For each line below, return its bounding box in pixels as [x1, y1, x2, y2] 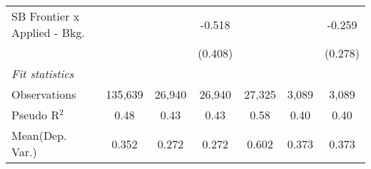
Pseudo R [11, 107, 60, 123]
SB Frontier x [11, 8, 80, 24]
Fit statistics [11, 65, 74, 82]
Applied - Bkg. [11, 24, 85, 40]
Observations [11, 86, 76, 102]
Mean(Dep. [11, 127, 67, 143]
